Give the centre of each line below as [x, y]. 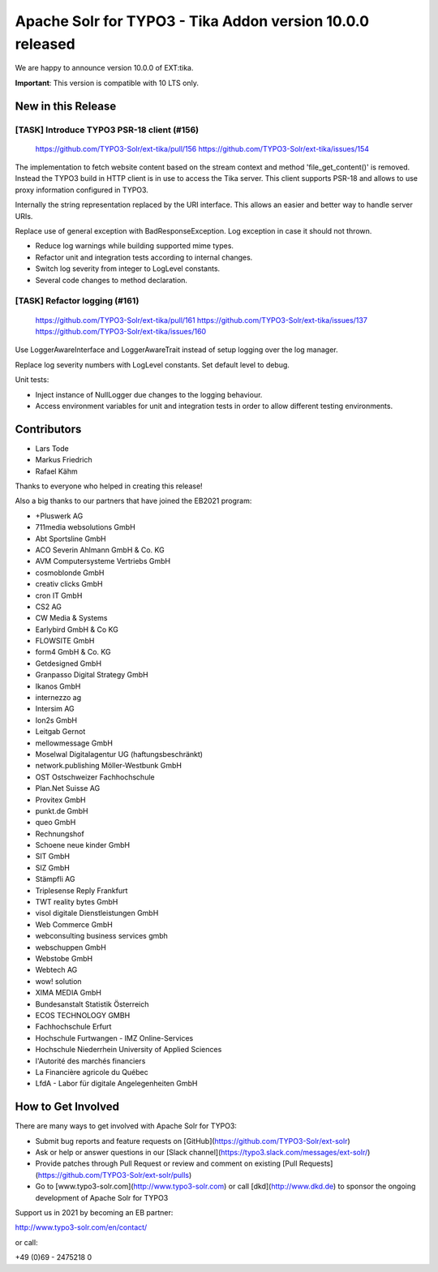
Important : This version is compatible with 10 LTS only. [107, 83]
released [45, 44]
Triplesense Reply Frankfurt [82, 890]
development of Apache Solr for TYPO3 [102, 1197]
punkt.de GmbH [62, 810]
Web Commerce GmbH [74, 924]
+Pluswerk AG [59, 516]
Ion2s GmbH [56, 720]
